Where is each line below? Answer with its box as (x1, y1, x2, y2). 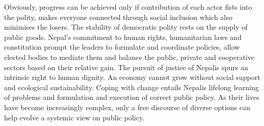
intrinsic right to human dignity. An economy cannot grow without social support (4, 72, 260, 82)
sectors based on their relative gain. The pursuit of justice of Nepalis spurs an (4, 61, 249, 72)
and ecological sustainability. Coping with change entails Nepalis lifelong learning (4, 81, 259, 92)
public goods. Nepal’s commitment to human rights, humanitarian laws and (4, 31, 242, 42)
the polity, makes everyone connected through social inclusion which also (4, 11, 233, 22)
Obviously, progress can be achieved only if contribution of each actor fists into (4, 2, 252, 12)
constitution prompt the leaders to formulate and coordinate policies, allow (4, 41, 240, 52)
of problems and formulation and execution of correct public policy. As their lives (4, 92, 259, 102)
